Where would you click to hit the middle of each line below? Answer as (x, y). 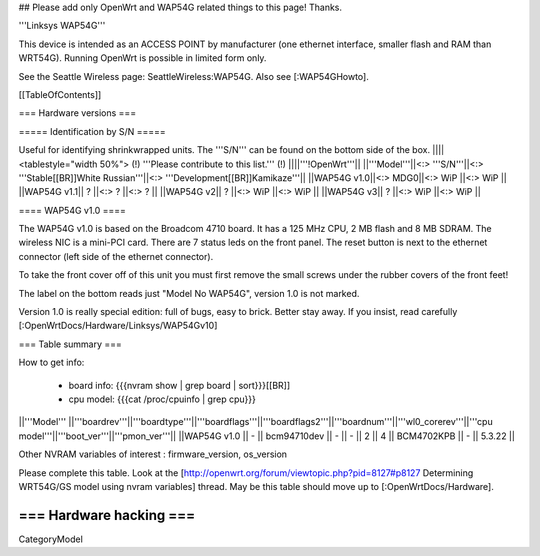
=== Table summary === (70, 344)
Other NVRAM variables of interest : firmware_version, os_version (153, 454)
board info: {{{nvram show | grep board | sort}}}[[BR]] (179, 385)
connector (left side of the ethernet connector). (116, 256)
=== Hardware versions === (77, 113)
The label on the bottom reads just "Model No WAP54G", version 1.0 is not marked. (189, 293)
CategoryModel (51, 539)
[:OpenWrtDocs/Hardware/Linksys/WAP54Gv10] (118, 326)
